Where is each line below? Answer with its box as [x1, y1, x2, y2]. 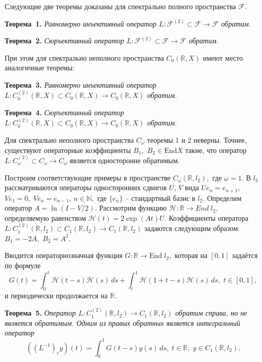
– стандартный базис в [125, 192, 196, 203]
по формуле [5, 260, 41, 270]
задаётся [232, 250, 258, 261]
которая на [175, 250, 207, 261]
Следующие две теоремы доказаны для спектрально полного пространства [5, 1, 236, 11]
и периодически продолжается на [5, 290, 108, 300]
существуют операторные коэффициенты [5, 144, 131, 155]
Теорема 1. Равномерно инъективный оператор [5, 18, 157, 29]
